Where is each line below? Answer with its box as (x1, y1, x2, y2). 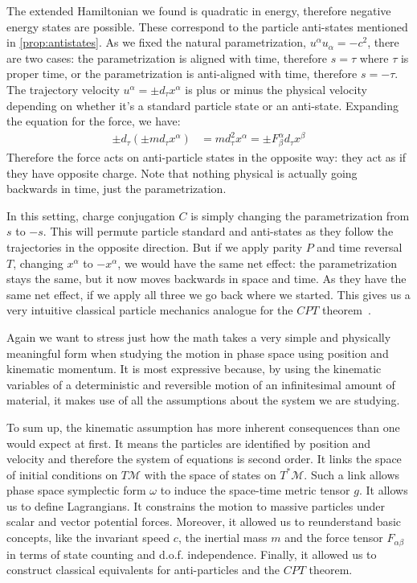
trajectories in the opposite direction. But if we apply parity (6, 238, 303, 255)
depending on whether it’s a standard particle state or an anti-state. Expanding (6, 96, 399, 113)
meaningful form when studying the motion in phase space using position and (6, 344, 389, 361)
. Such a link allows (304, 466, 400, 482)
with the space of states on (144, 466, 276, 482)
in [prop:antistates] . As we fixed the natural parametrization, (6, 34, 306, 51)
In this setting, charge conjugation (6, 207, 175, 224)
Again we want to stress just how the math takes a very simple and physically (6, 328, 391, 345)
